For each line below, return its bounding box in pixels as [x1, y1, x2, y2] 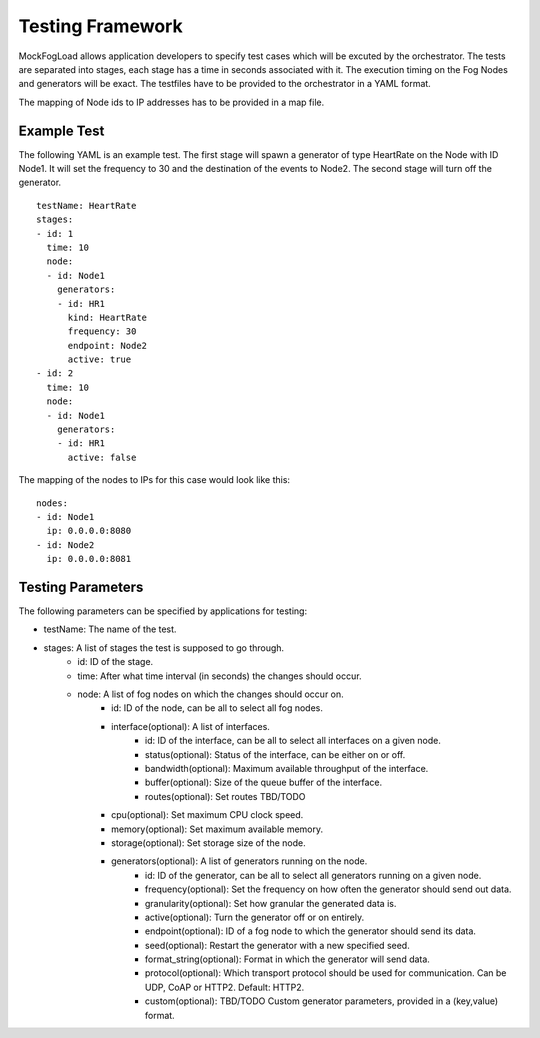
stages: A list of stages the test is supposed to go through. [43, 641, 285, 654]
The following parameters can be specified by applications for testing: [18, 605, 308, 617]
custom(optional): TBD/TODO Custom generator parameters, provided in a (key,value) [145, 995, 499, 1007]
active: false [67, 451, 137, 463]
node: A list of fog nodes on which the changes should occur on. [77, 688, 344, 700]
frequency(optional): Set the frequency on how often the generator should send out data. [145, 883, 512, 895]
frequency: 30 [67, 326, 137, 337]
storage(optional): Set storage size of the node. [111, 836, 307, 849]
